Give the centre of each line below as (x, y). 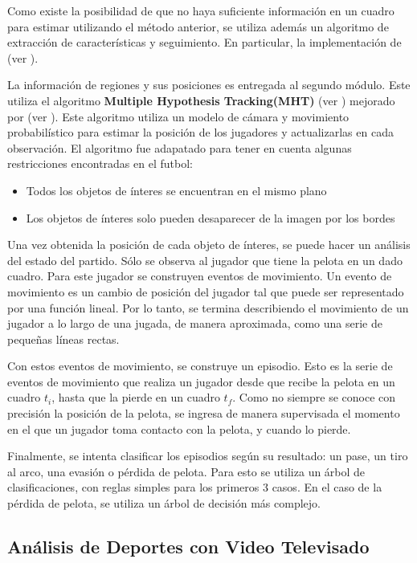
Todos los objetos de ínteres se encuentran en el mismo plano (176, 190)
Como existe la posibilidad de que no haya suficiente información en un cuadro (201, 10)
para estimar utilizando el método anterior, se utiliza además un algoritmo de (198, 26)
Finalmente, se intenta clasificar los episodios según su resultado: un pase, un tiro (208, 456)
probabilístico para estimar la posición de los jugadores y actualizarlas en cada (200, 132)
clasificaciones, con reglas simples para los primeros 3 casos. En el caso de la (195, 487)
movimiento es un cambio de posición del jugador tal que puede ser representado (206, 291)
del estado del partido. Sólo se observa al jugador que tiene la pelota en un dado (205, 260)
